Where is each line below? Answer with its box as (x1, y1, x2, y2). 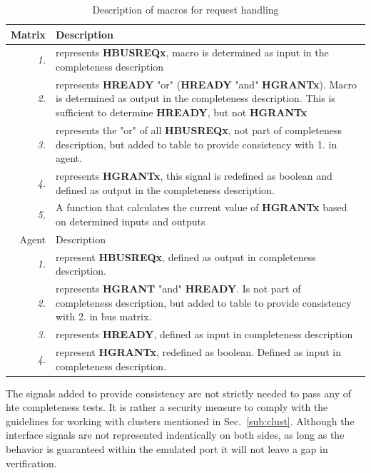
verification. (6, 455, 57, 470)
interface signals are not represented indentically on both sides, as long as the (6, 427, 345, 442)
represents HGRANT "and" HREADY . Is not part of (55, 281, 301, 296)
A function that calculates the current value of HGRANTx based (55, 200, 347, 215)
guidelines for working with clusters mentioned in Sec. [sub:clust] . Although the (6, 413, 355, 428)
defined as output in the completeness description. (55, 182, 275, 197)
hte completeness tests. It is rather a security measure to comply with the (6, 400, 328, 414)
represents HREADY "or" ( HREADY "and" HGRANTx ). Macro (55, 76, 357, 91)
